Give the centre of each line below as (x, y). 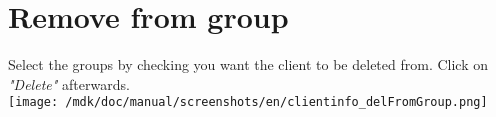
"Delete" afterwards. (69, 83)
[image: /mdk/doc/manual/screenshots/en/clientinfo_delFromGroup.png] (248, 102)
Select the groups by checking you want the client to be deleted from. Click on (248, 64)
